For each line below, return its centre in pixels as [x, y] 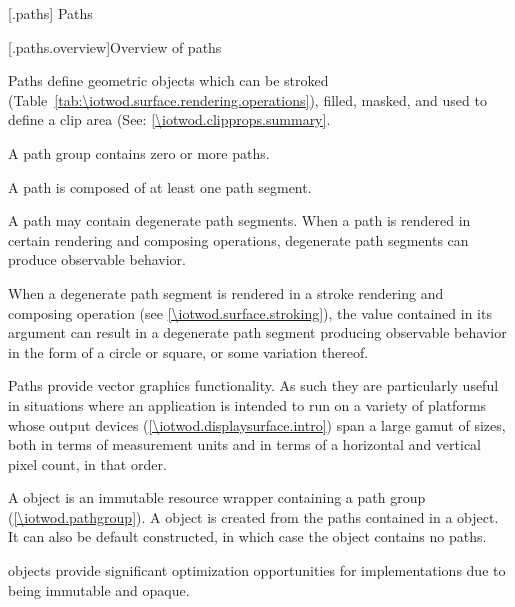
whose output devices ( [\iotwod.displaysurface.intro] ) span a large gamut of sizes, [257, 424]
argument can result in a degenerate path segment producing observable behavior [257, 332]
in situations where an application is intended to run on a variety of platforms [247, 404]
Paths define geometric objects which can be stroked [168, 80]
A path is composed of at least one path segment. [160, 186]
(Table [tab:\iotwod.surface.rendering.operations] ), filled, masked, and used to [247, 99]
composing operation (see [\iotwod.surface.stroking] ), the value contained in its [250, 312]
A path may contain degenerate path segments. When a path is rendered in [239, 220]
